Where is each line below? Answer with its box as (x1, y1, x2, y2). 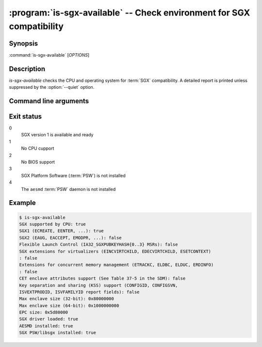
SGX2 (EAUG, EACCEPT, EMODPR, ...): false (19, 235, 122, 240)
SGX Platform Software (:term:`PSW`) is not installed (21, 173, 126, 178)
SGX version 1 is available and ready (21, 132, 94, 138)
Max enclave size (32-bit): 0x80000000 (19, 296, 114, 301)
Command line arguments (9, 97, 89, 105)
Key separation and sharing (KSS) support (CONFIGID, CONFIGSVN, (19, 283, 178, 288)
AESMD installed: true (19, 323, 73, 329)
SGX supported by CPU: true (19, 221, 86, 227)
